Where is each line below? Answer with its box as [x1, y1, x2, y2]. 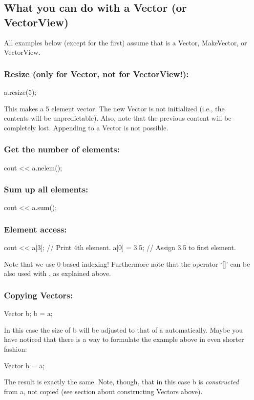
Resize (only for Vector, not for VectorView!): [4, 67, 189, 80]
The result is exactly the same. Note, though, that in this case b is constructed [4, 377, 239, 387]
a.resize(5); [4, 87, 37, 97]
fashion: [4, 344, 27, 354]
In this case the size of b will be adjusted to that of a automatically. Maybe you [4, 324, 243, 335]
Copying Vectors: [4, 289, 73, 301]
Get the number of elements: [4, 143, 120, 155]
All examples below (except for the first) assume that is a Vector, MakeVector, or [4, 37, 247, 47]
